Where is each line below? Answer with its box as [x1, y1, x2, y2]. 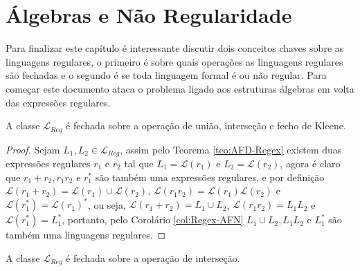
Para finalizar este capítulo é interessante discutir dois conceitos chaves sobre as [6, 41, 344, 55]
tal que [124, 156, 154, 170]
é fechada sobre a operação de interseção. [66, 250, 240, 265]
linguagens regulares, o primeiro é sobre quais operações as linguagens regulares [6, 54, 343, 68]
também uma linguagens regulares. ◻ [6, 227, 166, 242]
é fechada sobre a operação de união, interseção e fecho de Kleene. [66, 118, 346, 133]
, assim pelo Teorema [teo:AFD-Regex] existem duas [120, 142, 342, 156]
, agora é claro [280, 156, 341, 170]
